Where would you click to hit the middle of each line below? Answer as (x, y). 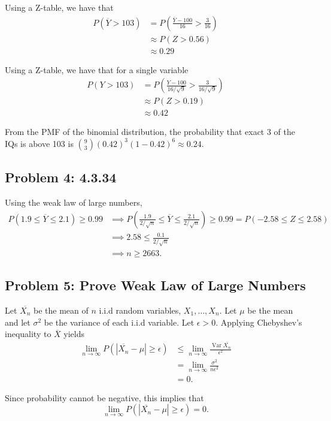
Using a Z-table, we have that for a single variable (97, 69)
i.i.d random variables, (140, 310)
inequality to (28, 334)
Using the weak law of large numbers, (74, 202)
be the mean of (61, 310)
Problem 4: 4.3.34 (61, 177)
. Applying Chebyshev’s (259, 322)
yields (74, 334)
